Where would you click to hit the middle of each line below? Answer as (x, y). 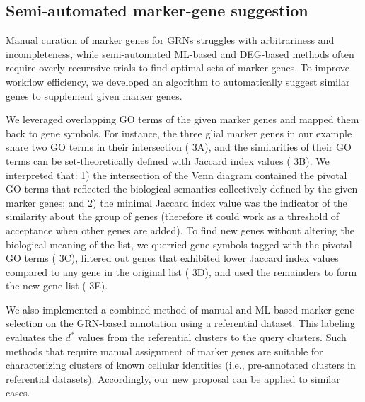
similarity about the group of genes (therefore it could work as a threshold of (173, 216)
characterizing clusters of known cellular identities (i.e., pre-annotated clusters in (181, 365)
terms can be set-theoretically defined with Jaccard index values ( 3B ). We (168, 160)
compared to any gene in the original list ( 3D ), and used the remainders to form (181, 271)
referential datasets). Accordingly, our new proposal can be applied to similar (173, 378)
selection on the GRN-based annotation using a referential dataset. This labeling (180, 323)
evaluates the (34, 337)
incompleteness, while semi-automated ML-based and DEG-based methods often (180, 53)
